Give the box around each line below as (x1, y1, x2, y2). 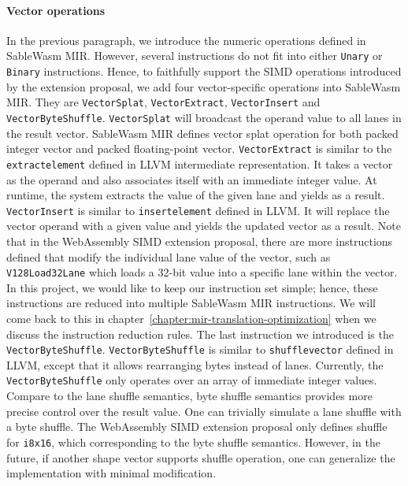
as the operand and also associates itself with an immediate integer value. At (6, 171, 377, 187)
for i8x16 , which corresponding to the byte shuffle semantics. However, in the (6, 433, 380, 450)
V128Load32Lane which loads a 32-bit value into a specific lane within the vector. (6, 264, 398, 280)
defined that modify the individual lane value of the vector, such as (6, 248, 331, 265)
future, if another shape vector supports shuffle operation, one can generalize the (6, 449, 395, 466)
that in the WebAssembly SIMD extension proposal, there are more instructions (6, 232, 393, 249)
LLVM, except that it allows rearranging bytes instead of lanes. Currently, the (6, 356, 384, 373)
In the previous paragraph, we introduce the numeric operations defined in (6, 32, 366, 48)
